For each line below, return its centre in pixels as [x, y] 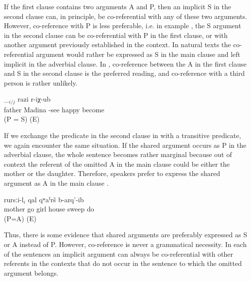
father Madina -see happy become [54, 109]
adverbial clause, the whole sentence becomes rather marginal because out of [118, 154]
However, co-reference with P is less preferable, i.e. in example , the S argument [123, 26]
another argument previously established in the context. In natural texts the [117, 44]
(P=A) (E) [20, 218]
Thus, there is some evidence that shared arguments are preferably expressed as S [125, 235]
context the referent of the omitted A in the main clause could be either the [117, 164]
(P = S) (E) [22, 119]
